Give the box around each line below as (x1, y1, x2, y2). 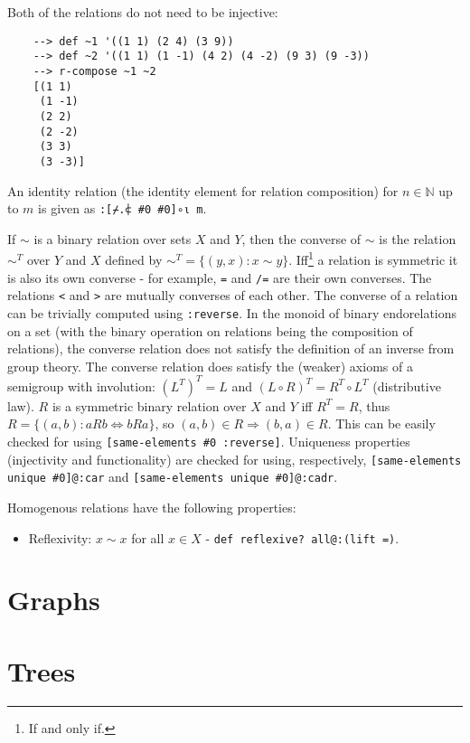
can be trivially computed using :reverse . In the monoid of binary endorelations (7, 303, 457, 322)
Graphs (7, 581, 100, 618)
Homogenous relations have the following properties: (7, 498, 296, 516)
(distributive (372, 376, 441, 395)
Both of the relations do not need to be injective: (7, 3, 278, 21)
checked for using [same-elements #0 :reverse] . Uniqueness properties (7, 432, 410, 451)
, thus (358, 396, 390, 415)
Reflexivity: (28, 528, 92, 547)
